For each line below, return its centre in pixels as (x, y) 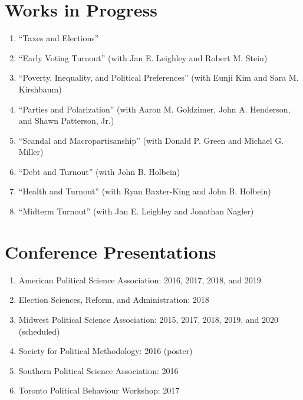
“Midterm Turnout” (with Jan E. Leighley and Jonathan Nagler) (136, 211)
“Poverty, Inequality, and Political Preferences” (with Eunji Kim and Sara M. (159, 77)
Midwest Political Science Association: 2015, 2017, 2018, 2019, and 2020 (149, 319)
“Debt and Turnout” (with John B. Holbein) (99, 171)
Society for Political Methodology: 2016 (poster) (106, 351)
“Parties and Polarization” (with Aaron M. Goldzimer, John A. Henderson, (154, 109)
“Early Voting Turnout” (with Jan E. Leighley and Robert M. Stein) (143, 57)
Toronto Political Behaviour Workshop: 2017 (99, 390)
